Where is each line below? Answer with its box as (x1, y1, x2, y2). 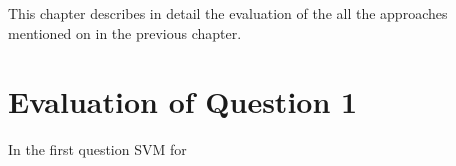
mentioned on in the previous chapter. (8, 22, 242, 43)
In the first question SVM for (8, 139, 187, 160)
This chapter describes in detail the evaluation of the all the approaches (8, 3, 448, 23)
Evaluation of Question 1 (8, 81, 358, 122)
